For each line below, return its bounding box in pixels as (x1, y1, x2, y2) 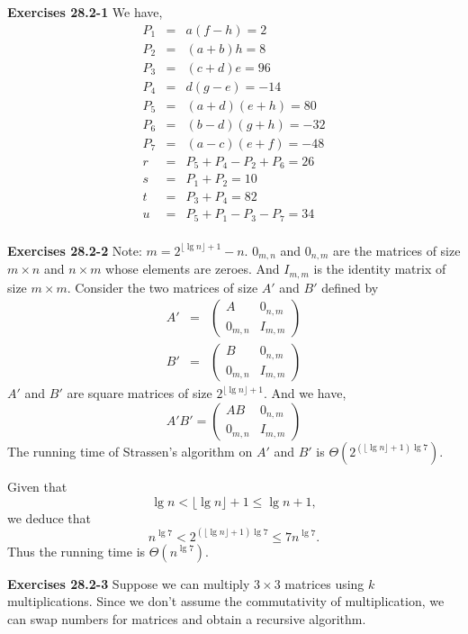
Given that (7, 476, 67, 495)
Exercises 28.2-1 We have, (7, 3, 163, 21)
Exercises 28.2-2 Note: (7, 240, 142, 259)
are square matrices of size (67, 384, 212, 403)
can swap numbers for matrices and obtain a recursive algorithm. (7, 609, 366, 628)
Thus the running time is (7, 541, 146, 560)
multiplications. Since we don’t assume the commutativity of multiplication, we (7, 592, 445, 611)
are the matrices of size (333, 240, 461, 259)
